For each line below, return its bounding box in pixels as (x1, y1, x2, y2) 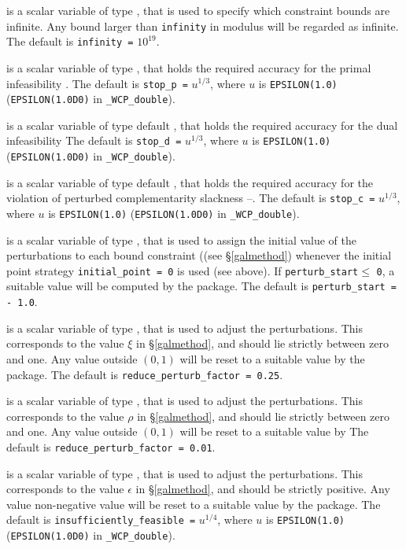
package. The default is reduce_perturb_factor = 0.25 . (6, 366, 283, 382)
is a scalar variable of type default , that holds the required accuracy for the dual (6, 116, 398, 133)
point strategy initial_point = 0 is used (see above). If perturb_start (6, 262, 359, 278)
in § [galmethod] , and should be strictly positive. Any (135, 481, 390, 497)
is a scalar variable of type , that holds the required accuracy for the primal (6, 59, 371, 76)
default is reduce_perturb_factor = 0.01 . (6, 439, 216, 455)
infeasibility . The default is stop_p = (6, 75, 188, 91)
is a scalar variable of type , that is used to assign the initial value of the (6, 231, 357, 248)
